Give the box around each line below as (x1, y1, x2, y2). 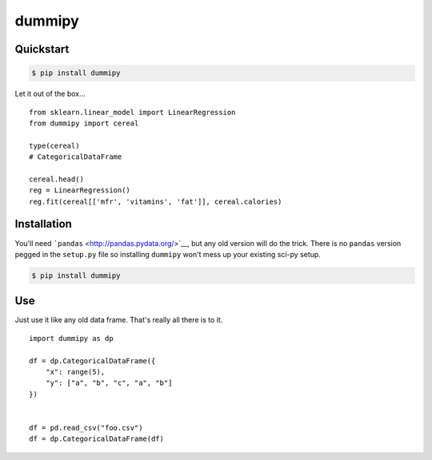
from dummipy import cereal (29, 118, 139, 128)
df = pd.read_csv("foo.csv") (29, 423, 143, 432)
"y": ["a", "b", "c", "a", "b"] (45, 379, 173, 387)
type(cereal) (29, 141, 80, 150)
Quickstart (14, 42, 70, 56)
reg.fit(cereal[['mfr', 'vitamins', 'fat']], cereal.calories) (29, 196, 282, 206)
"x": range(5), (45, 367, 106, 376)
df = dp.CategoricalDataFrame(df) (29, 434, 164, 443)
